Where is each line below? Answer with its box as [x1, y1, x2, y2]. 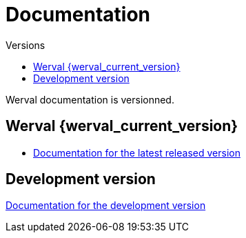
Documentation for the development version [6, 199, 206, 212]
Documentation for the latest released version [33, 146, 240, 159]
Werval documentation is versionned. [6, 93, 174, 106]
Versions [6, 39, 45, 51]
